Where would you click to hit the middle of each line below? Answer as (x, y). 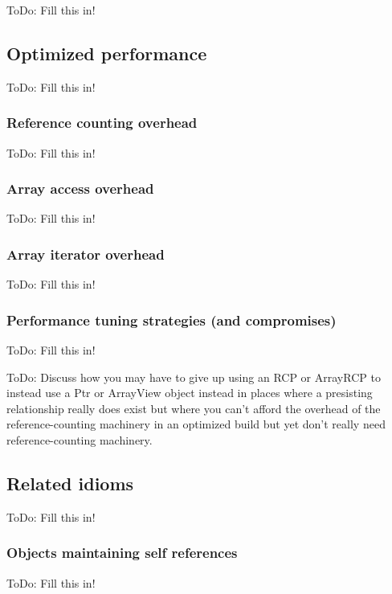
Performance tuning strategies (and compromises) (171, 320)
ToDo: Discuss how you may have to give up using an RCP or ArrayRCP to (194, 377)
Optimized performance (107, 53)
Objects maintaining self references (122, 553)
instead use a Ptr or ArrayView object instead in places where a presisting (190, 393)
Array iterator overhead (86, 254)
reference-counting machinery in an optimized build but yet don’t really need (196, 424)
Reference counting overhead (102, 123)
